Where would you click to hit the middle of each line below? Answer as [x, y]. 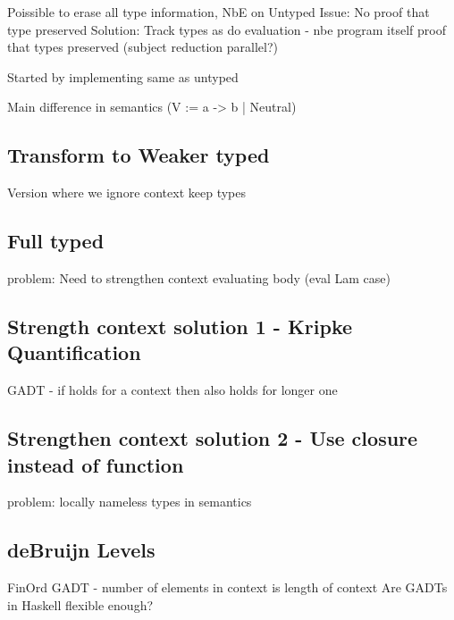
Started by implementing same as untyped [123, 76]
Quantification [74, 352]
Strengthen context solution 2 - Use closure [213, 438]
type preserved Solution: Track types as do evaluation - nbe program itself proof [227, 29]
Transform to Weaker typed [139, 155]
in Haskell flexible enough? [80, 604]
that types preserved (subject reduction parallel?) [143, 47]
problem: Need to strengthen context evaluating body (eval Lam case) [199, 277]
